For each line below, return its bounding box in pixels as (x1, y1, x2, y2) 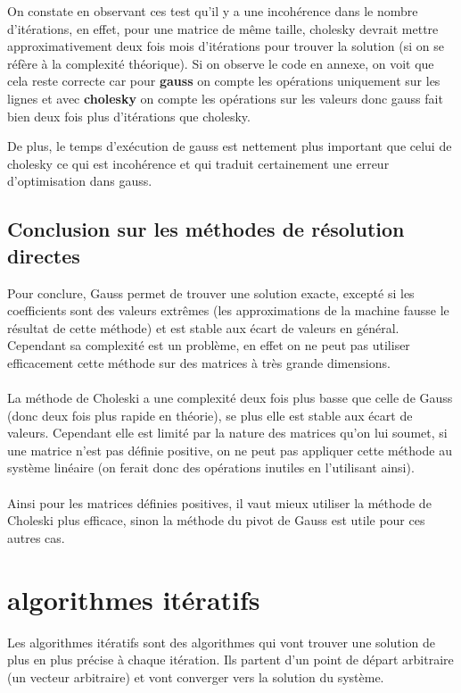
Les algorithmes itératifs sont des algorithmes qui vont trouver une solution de (7, 632, 436, 651)
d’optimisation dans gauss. (7, 171, 152, 190)
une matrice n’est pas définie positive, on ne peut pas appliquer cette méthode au (7, 440, 452, 459)
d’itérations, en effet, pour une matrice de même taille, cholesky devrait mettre (7, 19, 439, 38)
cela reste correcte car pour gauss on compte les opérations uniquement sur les (7, 71, 440, 90)
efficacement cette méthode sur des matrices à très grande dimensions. (7, 353, 391, 372)
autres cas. (7, 528, 65, 547)
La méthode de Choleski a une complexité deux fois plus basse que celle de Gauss (7, 388, 453, 407)
